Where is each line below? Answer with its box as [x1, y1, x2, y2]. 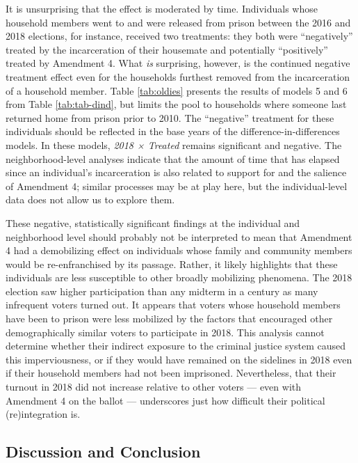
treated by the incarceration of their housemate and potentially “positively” [6, 42, 328, 56]
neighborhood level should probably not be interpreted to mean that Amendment [6, 229, 352, 244]
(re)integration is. [6, 407, 81, 421]
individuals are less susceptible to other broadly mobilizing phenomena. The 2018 [6, 270, 352, 285]
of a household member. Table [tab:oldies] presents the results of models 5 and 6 [6, 83, 348, 97]
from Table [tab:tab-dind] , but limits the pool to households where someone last [6, 97, 347, 111]
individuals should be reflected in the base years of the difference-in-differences [6, 124, 340, 139]
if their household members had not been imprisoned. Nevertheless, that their [6, 366, 336, 380]
